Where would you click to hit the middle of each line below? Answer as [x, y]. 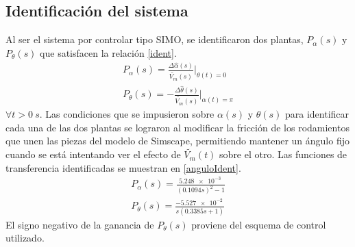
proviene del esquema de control [259, 224]
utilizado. [25, 238]
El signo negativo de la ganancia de [80, 224]
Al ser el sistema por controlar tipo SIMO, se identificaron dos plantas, [155, 39]
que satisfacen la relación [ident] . [108, 52]
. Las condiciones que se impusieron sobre [127, 114]
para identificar [317, 114]
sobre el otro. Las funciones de [283, 154]
